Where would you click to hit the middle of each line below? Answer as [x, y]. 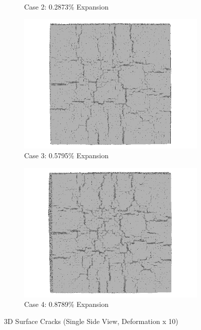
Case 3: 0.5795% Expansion [66, 155]
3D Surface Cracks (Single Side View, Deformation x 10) [91, 321]
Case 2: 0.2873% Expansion [66, 7]
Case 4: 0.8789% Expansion [66, 304]
